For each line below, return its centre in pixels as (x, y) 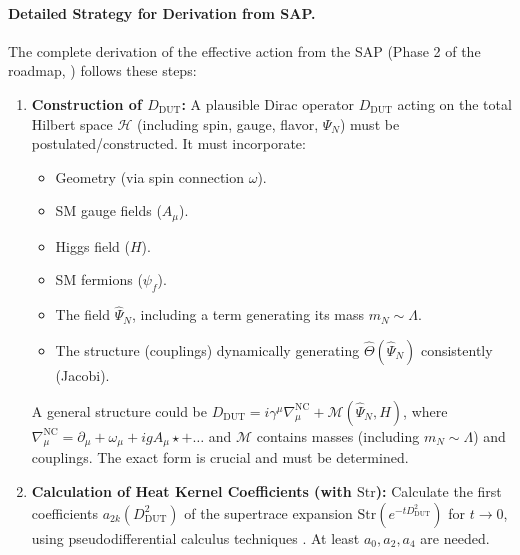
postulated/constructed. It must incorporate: (168, 143)
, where (425, 410)
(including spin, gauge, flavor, (228, 123)
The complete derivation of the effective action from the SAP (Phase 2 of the (244, 50)
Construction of (86, 103)
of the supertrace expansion (268, 512)
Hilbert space (72, 123)
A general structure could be (119, 410)
